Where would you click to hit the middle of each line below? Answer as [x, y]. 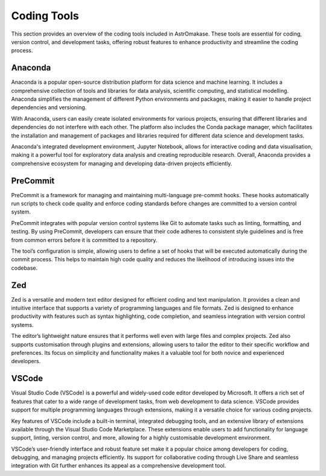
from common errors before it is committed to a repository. [84, 240]
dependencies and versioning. [49, 107]
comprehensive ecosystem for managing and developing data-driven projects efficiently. [122, 163]
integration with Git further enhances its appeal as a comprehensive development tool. [119, 466]
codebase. [24, 268]
